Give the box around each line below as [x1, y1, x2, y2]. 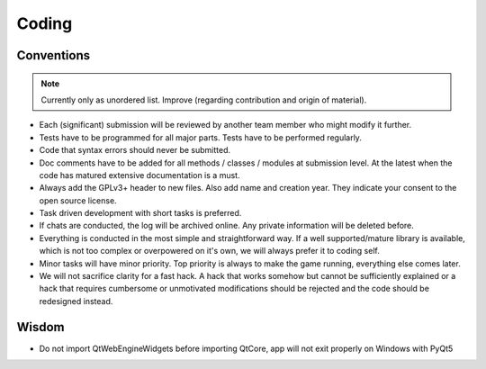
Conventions [16, 48, 91, 63]
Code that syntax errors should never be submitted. [39, 145, 231, 156]
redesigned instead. [39, 295, 113, 306]
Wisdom [16, 319, 65, 335]
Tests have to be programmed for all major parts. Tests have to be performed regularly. [39, 131, 362, 143]
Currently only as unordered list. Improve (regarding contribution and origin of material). [40, 94, 367, 105]
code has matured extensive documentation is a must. [39, 169, 240, 180]
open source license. [39, 194, 117, 206]
